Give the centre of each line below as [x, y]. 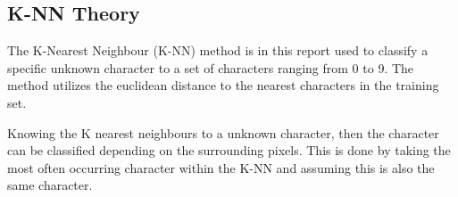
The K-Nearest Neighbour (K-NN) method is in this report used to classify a [218, 50]
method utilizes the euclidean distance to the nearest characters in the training [223, 85]
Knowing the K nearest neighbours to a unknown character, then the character [223, 132]
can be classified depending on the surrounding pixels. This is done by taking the [229, 150]
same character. [50, 185]
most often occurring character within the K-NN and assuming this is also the [221, 167]
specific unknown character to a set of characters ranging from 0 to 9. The [211, 67]
